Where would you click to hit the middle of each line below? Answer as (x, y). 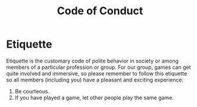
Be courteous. (32, 91)
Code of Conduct (100, 11)
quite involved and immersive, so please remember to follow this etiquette (97, 73)
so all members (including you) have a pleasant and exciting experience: (95, 80)
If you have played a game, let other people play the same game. (94, 97)
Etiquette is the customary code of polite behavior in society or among (93, 61)
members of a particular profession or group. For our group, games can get (99, 67)
